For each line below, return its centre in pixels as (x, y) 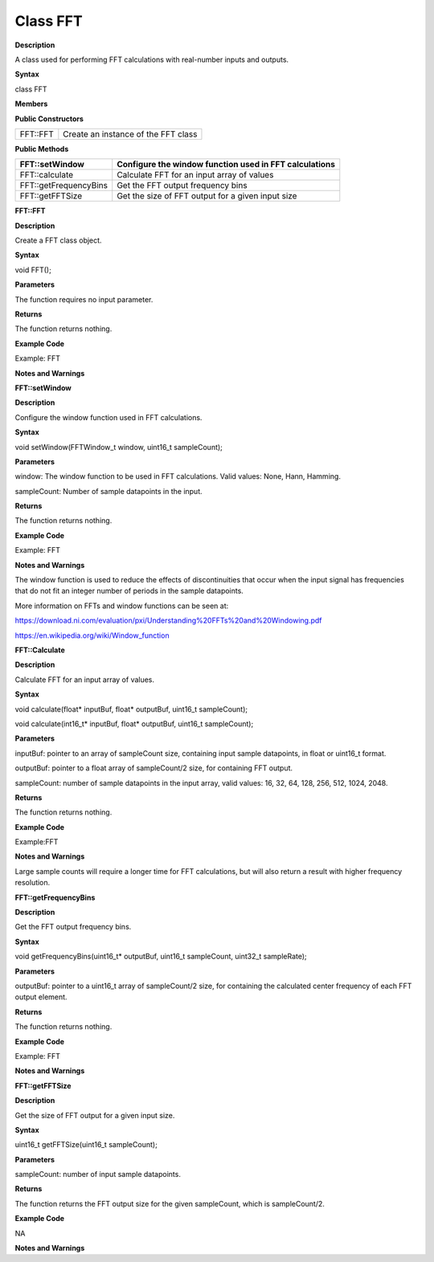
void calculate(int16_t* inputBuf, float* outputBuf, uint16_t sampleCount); (134, 724)
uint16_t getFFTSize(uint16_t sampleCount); (86, 1145)
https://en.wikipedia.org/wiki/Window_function (92, 635)
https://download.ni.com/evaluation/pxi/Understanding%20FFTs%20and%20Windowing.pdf (168, 621)
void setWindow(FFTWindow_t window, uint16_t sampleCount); (119, 447)
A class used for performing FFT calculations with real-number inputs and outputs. (152, 59)
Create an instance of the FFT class (130, 134)
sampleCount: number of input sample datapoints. (98, 1174)
